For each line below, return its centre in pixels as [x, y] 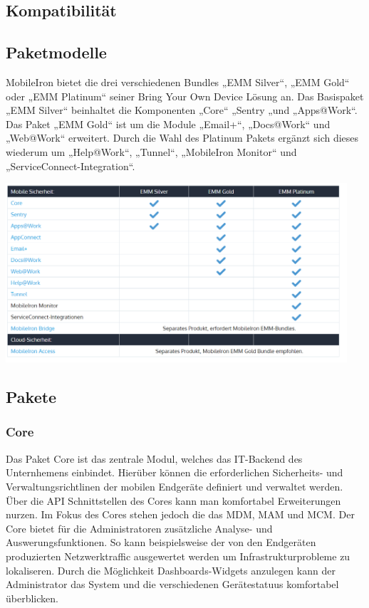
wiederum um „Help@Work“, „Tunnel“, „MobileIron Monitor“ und [151, 151]
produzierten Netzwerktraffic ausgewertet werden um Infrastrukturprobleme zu [178, 556]
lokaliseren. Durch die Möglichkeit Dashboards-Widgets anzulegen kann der [171, 570]
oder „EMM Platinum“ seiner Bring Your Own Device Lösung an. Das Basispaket [185, 96]
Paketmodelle [56, 52]
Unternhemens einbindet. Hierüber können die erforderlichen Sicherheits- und [175, 472]
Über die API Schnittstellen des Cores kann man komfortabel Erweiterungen [173, 500]
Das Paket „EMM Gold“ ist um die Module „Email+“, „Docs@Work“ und [168, 124]
